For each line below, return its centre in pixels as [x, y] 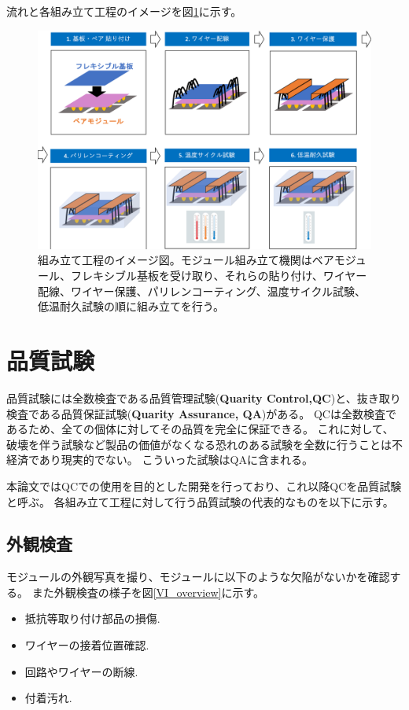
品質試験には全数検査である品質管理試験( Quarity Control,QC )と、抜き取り [204, 397]
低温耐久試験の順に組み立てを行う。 [131, 306]
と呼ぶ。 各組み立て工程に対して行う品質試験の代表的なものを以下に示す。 [200, 501]
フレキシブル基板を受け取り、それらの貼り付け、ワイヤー [219, 276]
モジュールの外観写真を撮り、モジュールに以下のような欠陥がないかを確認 [198, 577]
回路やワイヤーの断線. [81, 671]
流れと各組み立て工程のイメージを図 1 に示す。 [124, 11]
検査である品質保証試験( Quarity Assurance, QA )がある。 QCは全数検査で [201, 413]
